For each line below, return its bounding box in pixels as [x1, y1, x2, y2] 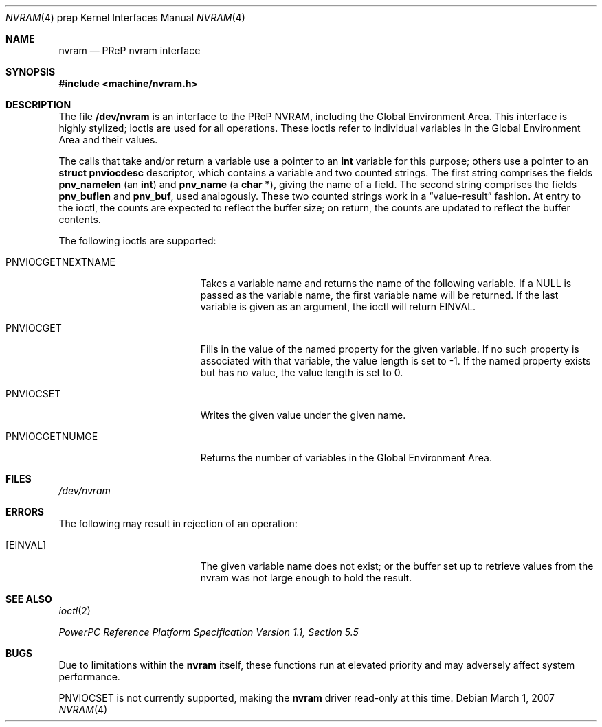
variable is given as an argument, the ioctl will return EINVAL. [200, 301, 476, 312]
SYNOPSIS [5, 66, 56, 78]
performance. [58, 671, 120, 682]
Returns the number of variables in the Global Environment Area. [200, 452, 492, 463]
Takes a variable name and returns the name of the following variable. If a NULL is [200, 277, 572, 289]
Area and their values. [58, 134, 158, 146]
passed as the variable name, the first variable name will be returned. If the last [200, 289, 559, 301]
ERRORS [5, 506, 45, 518]
